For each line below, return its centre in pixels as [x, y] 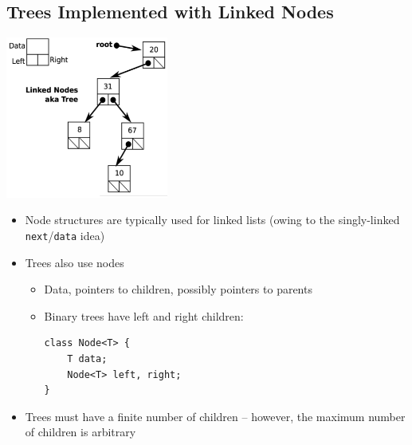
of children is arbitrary [80, 432]
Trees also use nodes [75, 262]
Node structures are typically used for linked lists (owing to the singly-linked [212, 220]
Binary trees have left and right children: [144, 315]
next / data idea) [65, 235]
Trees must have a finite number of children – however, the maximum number [215, 416]
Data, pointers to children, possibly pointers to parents [178, 289]
